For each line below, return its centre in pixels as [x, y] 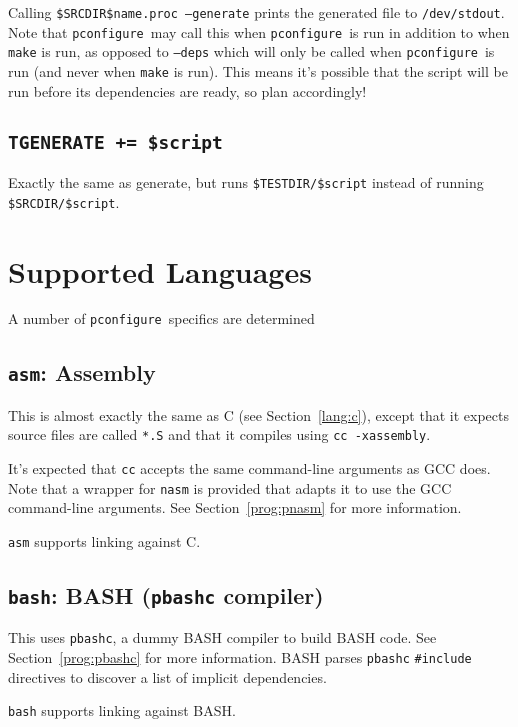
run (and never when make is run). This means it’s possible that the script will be [258, 70]
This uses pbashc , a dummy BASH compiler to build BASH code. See [222, 637]
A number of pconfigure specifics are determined [161, 318]
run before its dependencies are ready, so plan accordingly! [187, 90]
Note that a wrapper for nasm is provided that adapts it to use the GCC [230, 487]
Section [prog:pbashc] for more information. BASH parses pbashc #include [240, 657]
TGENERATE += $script [115, 142]
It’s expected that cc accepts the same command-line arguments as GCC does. [249, 468]
